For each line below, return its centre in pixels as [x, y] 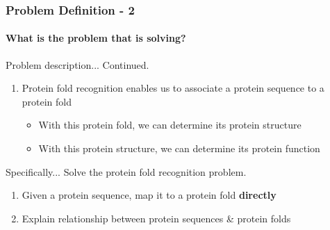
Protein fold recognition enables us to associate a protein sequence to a [173, 88]
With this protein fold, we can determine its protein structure [170, 125]
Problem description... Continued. [77, 64]
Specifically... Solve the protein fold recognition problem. [126, 171]
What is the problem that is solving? [96, 38]
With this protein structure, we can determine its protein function [179, 148]
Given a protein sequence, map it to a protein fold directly [149, 195]
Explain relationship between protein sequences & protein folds [156, 218]
